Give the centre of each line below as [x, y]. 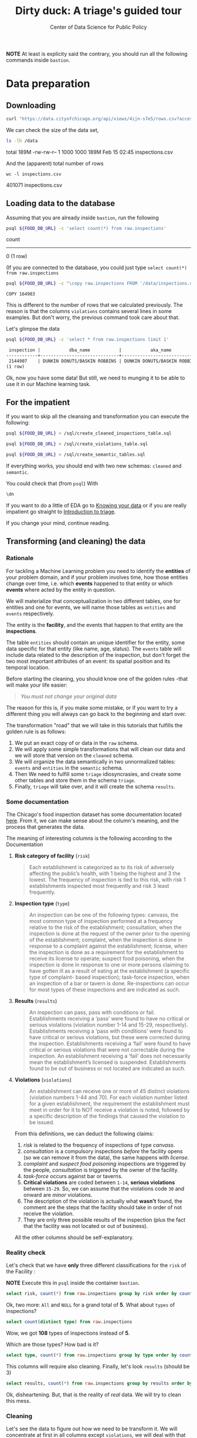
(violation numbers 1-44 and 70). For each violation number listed [108, 1097]
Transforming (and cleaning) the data [76, 542]
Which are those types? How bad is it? [52, 1344]
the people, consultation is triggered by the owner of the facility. [101, 1170]
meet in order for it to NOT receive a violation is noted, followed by [109, 1110]
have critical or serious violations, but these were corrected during [110, 1037]
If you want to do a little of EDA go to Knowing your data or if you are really [96, 505]
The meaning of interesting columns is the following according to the [89, 838]
